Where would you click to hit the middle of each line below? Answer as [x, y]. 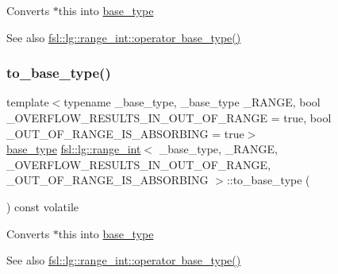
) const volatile [43, 206]
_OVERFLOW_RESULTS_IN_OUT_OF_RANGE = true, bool [169, 118]
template [28, 102]
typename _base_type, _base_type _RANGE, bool [192, 102]
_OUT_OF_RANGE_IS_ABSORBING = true [125, 133]
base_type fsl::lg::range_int [74, 149]
